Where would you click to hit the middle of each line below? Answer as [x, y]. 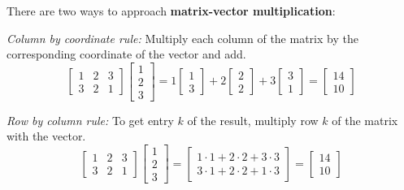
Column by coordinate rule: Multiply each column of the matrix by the [182, 38]
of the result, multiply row [253, 120]
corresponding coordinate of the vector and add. [126, 54]
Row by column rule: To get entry [90, 120]
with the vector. [46, 136]
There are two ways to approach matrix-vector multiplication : [171, 11]
